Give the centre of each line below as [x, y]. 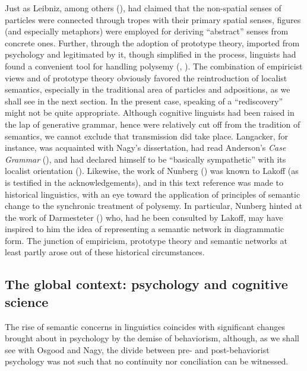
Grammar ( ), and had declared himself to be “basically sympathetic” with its [145, 159]
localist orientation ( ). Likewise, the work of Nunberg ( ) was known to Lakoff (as [152, 171]
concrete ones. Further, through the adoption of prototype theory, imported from [152, 42]
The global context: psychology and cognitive [146, 284]
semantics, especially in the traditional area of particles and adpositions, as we [148, 89]
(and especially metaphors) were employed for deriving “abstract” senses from [147, 31]
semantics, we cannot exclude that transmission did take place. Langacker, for [147, 136]
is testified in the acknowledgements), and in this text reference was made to [144, 182]
